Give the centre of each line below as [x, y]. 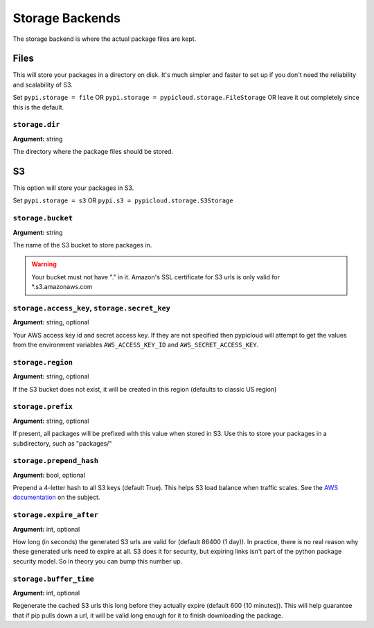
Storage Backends [67, 18]
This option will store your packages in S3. [73, 188]
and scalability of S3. [43, 85]
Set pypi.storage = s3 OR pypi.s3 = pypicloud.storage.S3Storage [123, 200]
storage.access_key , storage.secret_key [92, 308]
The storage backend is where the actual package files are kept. [105, 39]
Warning [44, 264]
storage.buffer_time [54, 579]
